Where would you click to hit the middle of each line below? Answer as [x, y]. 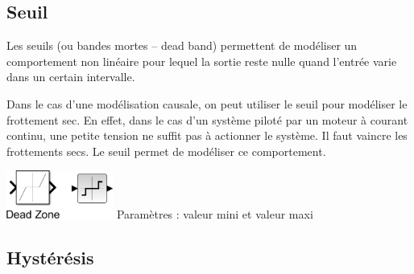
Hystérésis [50, 257]
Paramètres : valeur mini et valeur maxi [215, 213]
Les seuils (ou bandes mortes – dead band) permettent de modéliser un [182, 45]
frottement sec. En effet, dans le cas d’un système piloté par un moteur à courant [207, 119]
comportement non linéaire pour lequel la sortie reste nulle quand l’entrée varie [202, 61]
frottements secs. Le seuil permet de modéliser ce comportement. [166, 151]
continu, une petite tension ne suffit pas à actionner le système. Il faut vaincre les [207, 135]
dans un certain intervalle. [71, 77]
